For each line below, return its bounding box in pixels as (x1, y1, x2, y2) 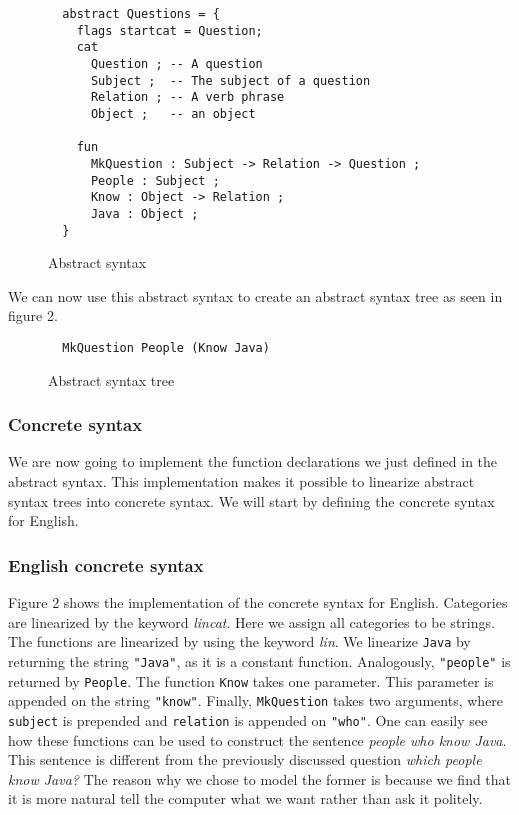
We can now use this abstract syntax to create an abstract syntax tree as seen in (8, 285, 503, 306)
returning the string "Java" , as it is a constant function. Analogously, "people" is (8, 650, 511, 671)
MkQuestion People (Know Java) (62, 340, 270, 355)
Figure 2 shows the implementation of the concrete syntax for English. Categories (8, 592, 508, 613)
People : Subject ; (90, 173, 220, 188)
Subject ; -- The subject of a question (90, 73, 371, 88)
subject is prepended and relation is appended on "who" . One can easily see (8, 709, 488, 730)
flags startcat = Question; (76, 23, 263, 38)
